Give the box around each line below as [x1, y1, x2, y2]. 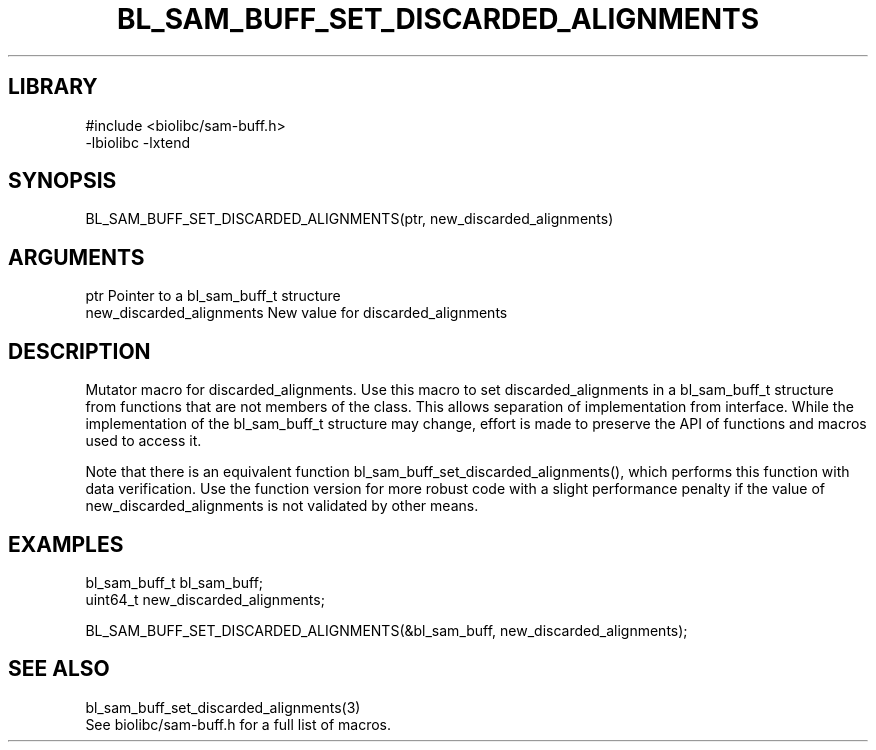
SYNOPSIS [8, 168, 117, 194]
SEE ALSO [8, 656, 110, 682]
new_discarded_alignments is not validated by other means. [85, 497, 479, 515]
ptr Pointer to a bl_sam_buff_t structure [85, 287, 341, 305]
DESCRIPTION [8, 338, 151, 364]
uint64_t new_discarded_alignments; [85, 590, 325, 608]
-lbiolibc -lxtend [85, 133, 191, 151]
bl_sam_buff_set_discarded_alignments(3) [85, 698, 361, 716]
